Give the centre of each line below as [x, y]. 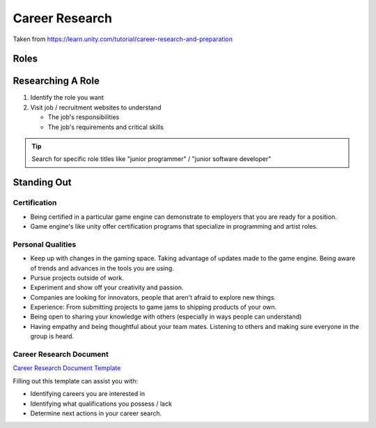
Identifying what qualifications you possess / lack [101, 404]
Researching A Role [56, 81]
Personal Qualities [45, 244]
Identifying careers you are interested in [88, 394]
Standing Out [42, 182]
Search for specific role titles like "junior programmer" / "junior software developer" [151, 159]
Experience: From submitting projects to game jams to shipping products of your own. [154, 307]
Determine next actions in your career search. [96, 413]
